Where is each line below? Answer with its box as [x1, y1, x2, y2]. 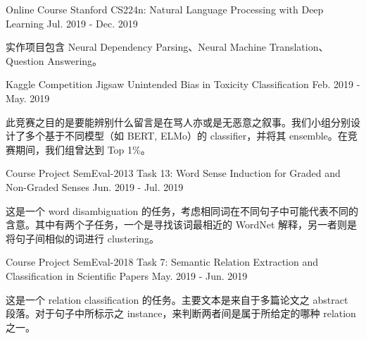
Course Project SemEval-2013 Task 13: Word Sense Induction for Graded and [6, 166, 341, 180]
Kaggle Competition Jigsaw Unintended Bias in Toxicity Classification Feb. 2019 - [6, 77, 360, 92]
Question [6, 53, 44, 68]
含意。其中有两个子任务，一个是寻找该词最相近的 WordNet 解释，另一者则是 [6, 217, 357, 232]
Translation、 [269, 39, 329, 54]
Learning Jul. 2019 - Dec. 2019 [6, 16, 138, 30]
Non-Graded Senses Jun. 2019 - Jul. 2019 [6, 179, 184, 194]
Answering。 [47, 53, 103, 68]
